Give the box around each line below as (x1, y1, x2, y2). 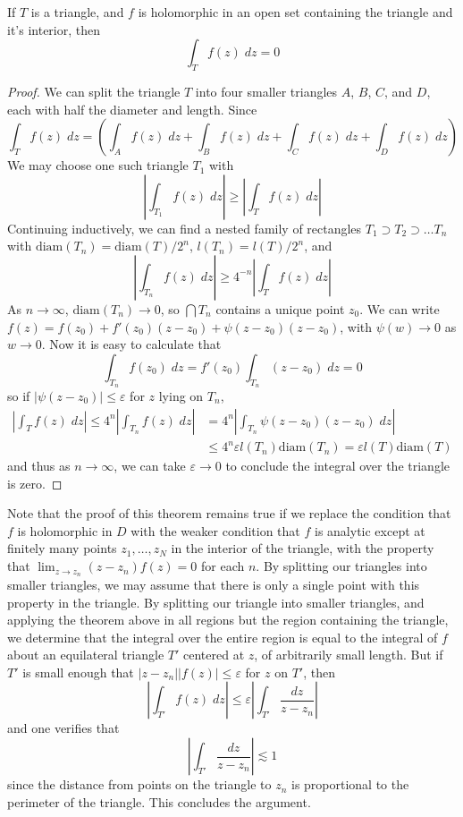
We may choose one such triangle (7, 156, 189, 174)
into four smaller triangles (195, 81, 338, 100)
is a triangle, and (30, 3, 124, 21)
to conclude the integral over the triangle (225, 456, 450, 475)
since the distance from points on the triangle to (7, 775, 272, 794)
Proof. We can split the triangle (7, 81, 181, 100)
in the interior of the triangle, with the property (171, 539, 434, 557)
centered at (182, 645, 245, 664)
